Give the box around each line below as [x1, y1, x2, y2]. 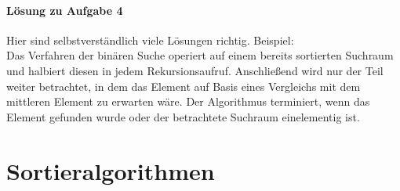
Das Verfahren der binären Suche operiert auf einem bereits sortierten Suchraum [6, 47, 394, 63]
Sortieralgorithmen [6, 154, 215, 186]
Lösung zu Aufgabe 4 [6, 2, 123, 18]
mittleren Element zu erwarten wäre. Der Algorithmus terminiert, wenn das [6, 93, 370, 110]
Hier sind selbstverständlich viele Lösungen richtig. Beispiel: [6, 31, 294, 48]
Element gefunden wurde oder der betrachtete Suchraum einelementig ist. [6, 108, 360, 124]
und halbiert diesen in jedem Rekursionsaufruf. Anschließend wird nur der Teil [6, 62, 384, 78]
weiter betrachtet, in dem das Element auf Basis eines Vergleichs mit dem [6, 77, 361, 94]
